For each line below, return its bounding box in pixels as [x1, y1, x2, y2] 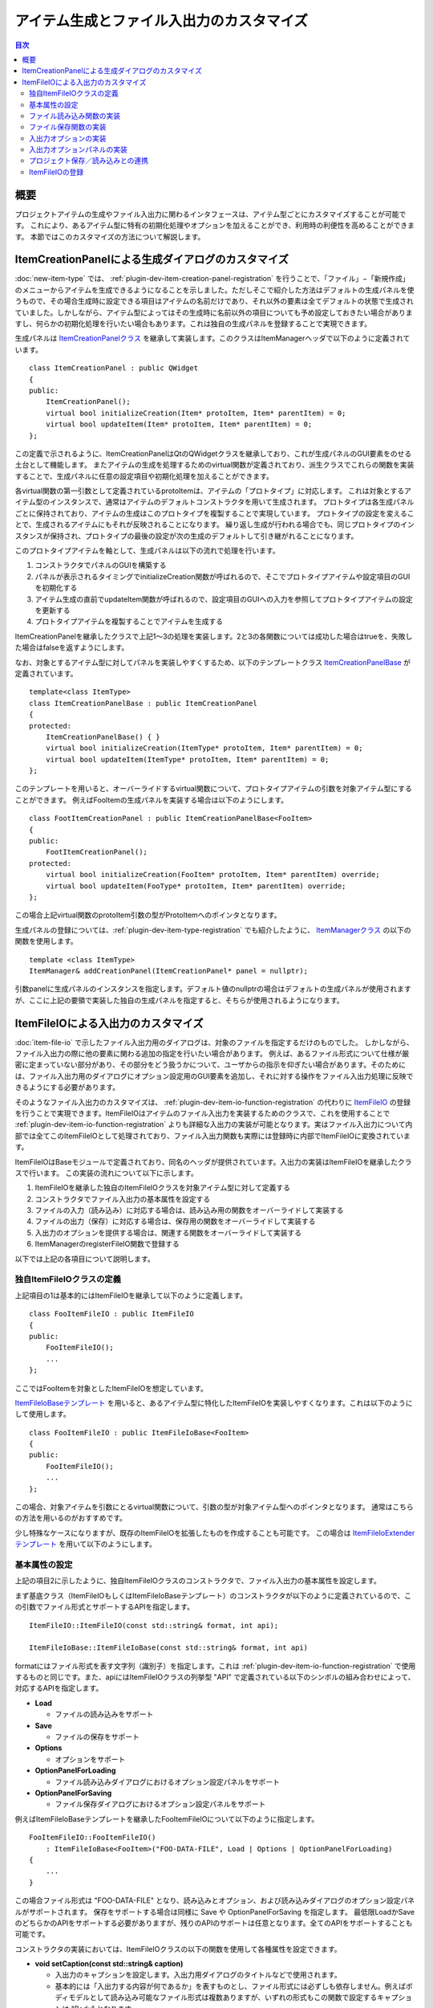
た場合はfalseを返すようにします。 [14, 643, 129, 652]
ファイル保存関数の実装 [29, 122, 107, 132]
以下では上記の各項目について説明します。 [14, 1254, 156, 1263]
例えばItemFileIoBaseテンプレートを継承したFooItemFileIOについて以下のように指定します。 [14, 1814, 319, 1823]
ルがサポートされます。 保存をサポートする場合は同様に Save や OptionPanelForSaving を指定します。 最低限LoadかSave [14, 1907, 415, 1916]
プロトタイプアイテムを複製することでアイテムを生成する [34, 617, 224, 626]
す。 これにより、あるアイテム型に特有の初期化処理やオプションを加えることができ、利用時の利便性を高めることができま [14, 221, 415, 231]
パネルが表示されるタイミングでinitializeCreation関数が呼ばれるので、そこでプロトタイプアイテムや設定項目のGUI [34, 571, 411, 582]
